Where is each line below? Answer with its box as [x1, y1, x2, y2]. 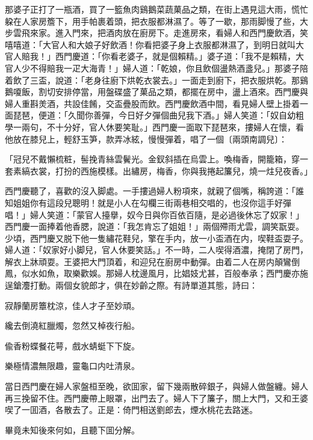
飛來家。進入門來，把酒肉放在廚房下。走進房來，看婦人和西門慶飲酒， [21, 26, 300, 39]
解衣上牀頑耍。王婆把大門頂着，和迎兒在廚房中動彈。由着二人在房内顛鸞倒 [5, 255, 300, 267]
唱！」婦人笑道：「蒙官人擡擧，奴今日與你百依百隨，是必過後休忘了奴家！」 [5, 208, 304, 221]
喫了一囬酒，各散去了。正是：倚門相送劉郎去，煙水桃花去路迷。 [5, 403, 258, 416]
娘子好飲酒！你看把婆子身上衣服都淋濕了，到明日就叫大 [84, 38, 304, 50]
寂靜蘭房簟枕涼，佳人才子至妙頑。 [5, 299, 140, 311]
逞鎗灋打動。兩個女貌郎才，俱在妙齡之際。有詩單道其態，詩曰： [5, 279, 258, 292]
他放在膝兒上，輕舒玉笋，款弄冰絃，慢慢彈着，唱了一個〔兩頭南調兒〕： [5, 132, 287, 145]
